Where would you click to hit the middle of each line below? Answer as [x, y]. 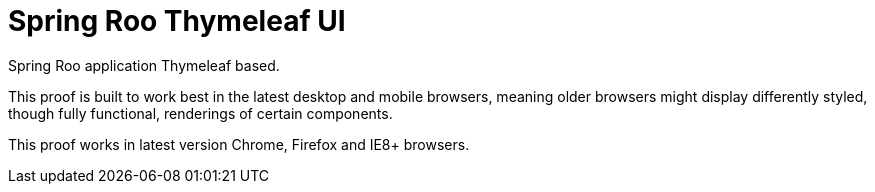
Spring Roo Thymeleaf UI [177, 21]
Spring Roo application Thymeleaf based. [144, 65]
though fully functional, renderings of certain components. [200, 113]
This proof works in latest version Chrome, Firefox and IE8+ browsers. [239, 144]
